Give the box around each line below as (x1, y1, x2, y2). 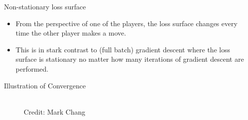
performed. (15, 63, 49, 74)
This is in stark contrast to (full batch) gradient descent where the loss (15, 44, 230, 54)
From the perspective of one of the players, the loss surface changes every (15, 18, 238, 28)
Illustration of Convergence (4, 80, 86, 90)
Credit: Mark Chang (24, 106, 85, 117)
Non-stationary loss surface (4, 1, 86, 11)
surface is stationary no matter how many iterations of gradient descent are (15, 54, 244, 64)
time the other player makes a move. (15, 28, 126, 38)
